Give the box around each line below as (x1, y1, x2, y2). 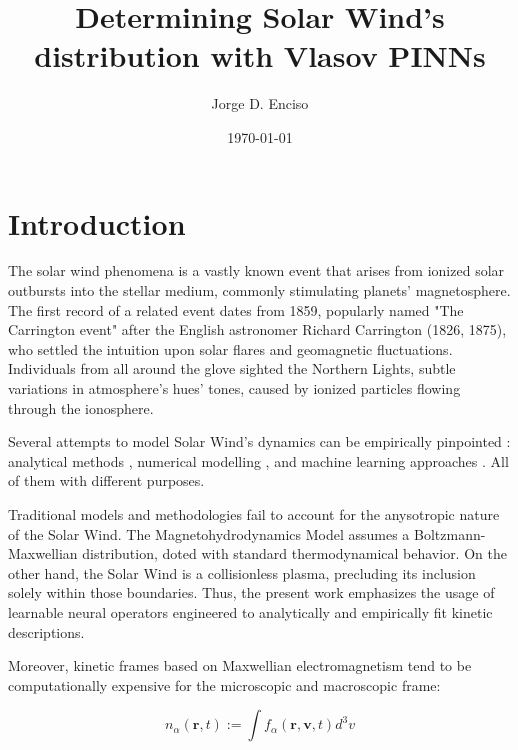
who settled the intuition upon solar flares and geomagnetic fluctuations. (8, 338, 453, 359)
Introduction (8, 202, 186, 243)
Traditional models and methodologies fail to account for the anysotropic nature (8, 503, 500, 524)
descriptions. (8, 621, 85, 642)
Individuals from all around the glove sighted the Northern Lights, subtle (8, 358, 456, 379)
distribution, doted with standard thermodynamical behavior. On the (82, 543, 507, 564)
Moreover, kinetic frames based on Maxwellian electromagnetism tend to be (8, 655, 472, 676)
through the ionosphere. (8, 397, 154, 418)
